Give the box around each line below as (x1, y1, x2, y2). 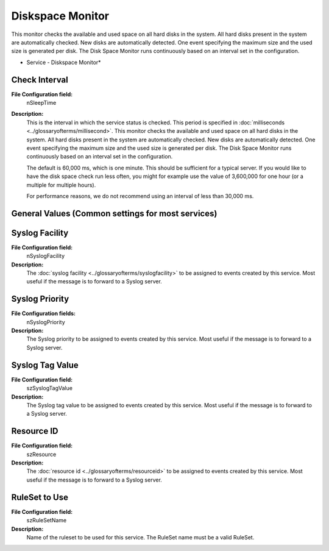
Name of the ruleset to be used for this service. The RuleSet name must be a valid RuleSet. (26, 533, 255, 541)
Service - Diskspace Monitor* (26, 59, 101, 66)
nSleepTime (26, 99, 57, 107)
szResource (26, 450, 57, 458)
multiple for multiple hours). (26, 181, 96, 188)
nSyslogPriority (26, 318, 65, 325)
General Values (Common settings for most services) (11, 208, 218, 219)
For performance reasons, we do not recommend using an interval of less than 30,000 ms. (26, 192, 254, 199)
